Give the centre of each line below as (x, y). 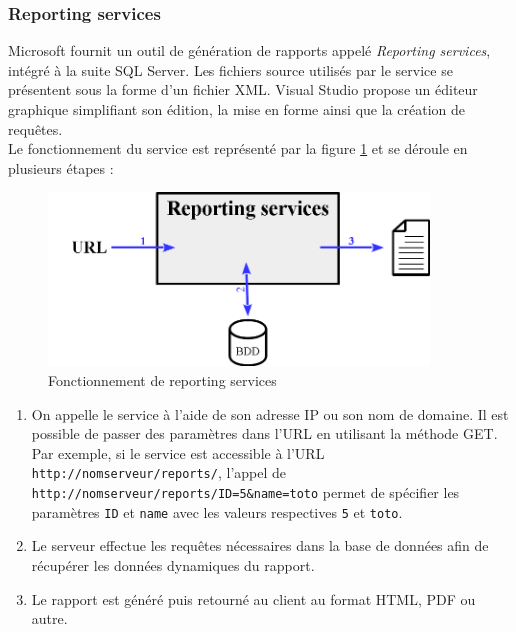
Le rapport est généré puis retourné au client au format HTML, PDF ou (253, 598)
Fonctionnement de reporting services (162, 379)
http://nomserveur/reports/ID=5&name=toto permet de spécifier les (245, 492)
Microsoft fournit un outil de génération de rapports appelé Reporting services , (249, 50)
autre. (49, 618)
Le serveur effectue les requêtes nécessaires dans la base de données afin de (260, 545)
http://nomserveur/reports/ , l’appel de (159, 472)
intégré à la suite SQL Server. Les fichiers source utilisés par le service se (230, 69)
